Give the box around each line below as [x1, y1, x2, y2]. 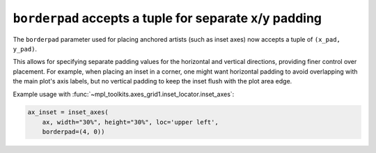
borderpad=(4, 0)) [42, 128, 105, 136]
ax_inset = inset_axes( [27, 108, 109, 116]
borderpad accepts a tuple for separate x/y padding [13, 10, 322, 26]
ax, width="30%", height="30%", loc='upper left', [42, 118, 219, 126]
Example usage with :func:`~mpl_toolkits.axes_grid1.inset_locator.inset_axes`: [13, 90, 235, 98]
